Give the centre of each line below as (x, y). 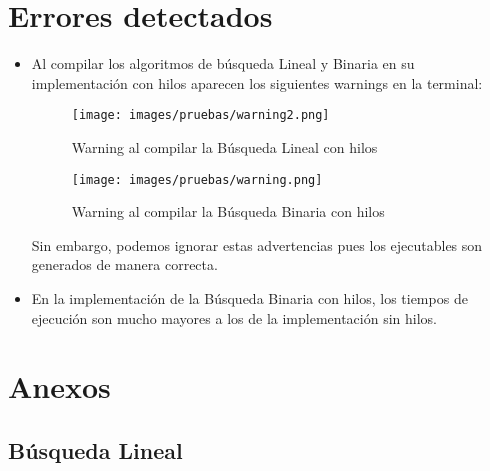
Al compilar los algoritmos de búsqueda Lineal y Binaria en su (223, 63)
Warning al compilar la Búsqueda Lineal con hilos (224, 146)
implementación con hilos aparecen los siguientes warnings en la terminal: (257, 82)
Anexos (59, 386)
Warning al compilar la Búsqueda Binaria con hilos (228, 211)
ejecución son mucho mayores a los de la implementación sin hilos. (234, 317)
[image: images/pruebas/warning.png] (197, 179)
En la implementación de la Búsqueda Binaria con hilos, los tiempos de (249, 298)
